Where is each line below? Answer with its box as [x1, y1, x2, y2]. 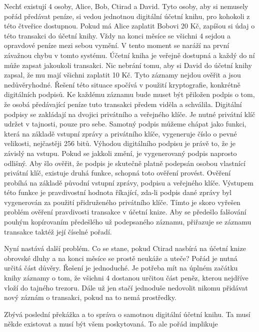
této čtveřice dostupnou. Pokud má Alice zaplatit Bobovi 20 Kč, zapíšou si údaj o [4, 20, 255, 31]
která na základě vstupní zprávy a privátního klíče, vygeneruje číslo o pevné [4, 128, 237, 138]
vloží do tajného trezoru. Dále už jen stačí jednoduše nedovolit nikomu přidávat [4, 282, 248, 292]
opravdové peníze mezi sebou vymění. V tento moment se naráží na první [4, 40, 229, 50]
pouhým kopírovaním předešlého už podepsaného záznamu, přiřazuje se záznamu [4, 216, 251, 227]
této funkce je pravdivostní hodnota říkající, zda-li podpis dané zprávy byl [4, 187, 231, 197]
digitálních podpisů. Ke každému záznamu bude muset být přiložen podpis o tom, [4, 89, 255, 99]
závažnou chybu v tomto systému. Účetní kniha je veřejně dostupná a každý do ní [4, 49, 255, 60]
